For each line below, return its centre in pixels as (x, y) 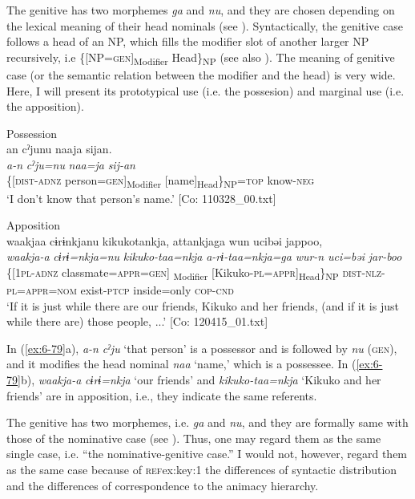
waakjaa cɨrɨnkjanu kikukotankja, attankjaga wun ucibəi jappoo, (165, 240)
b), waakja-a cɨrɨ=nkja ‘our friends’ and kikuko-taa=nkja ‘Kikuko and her (201, 380)
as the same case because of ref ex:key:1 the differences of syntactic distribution (202, 470)
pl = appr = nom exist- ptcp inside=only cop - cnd (120, 290)
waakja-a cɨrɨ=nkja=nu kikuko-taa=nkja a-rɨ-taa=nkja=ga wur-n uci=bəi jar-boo (204, 256)
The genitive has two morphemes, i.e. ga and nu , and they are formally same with (207, 422)
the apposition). (45, 106)
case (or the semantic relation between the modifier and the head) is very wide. (201, 74)
